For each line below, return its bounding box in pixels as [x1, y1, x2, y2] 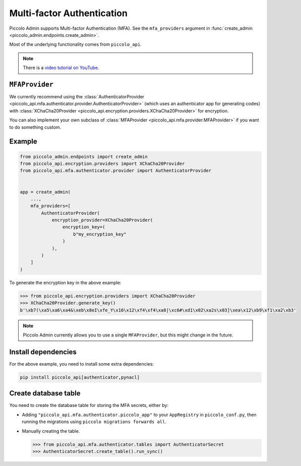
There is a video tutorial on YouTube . [23, 65, 99, 71]
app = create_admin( [20, 189, 71, 195]
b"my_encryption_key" [73, 231, 127, 237]
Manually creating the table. [22, 428, 80, 434]
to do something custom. [9, 124, 62, 130]
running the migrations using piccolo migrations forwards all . [22, 419, 166, 425]
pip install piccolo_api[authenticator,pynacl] [20, 374, 140, 380]
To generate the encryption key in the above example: [9, 279, 122, 285]
